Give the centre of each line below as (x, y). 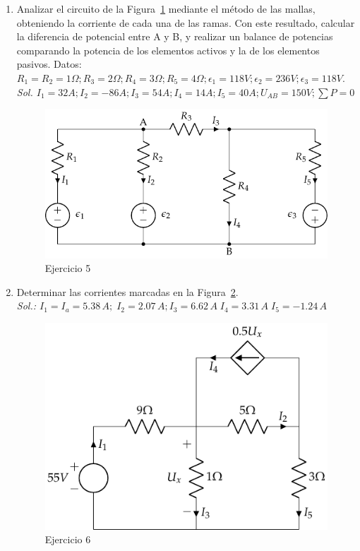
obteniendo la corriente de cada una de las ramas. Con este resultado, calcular (186, 22)
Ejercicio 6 (68, 539)
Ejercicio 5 (68, 268)
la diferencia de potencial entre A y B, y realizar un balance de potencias (175, 36)
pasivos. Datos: (49, 64)
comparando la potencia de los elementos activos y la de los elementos (168, 50)
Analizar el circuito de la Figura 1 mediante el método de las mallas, (166, 8)
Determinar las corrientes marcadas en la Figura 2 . (127, 291)
